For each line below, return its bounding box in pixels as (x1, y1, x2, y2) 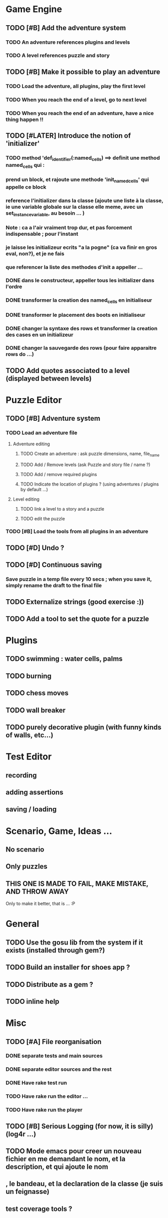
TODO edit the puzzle (20, 515, 65, 521)
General (5, 918, 39, 929)
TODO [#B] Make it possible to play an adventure (5, 67, 160, 76)
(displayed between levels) (5, 374, 92, 383)
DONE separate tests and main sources (5, 1052, 103, 1059)
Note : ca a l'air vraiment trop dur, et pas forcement (5, 224, 132, 231)
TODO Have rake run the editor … (5, 1093, 88, 1100)
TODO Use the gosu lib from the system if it (5, 938, 143, 947)
